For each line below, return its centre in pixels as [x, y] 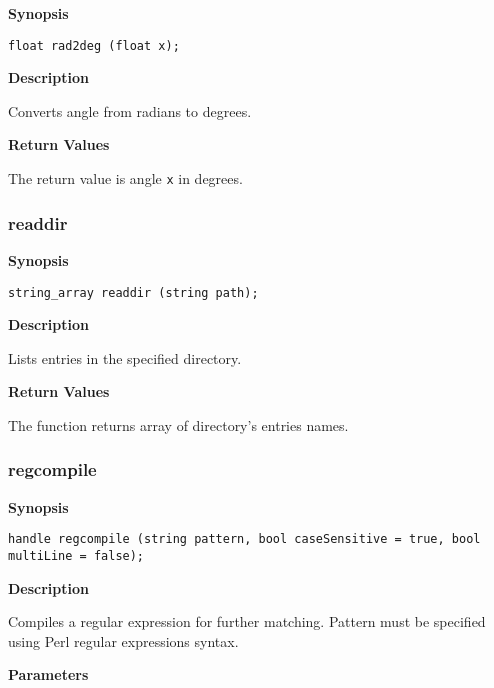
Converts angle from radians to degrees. [130, 110]
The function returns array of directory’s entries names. [178, 424]
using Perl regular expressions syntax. [123, 640]
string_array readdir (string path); [133, 292]
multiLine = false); [76, 556]
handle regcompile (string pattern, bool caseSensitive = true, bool [244, 539]
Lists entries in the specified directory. [125, 357]
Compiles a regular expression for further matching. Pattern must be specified [247, 621]
